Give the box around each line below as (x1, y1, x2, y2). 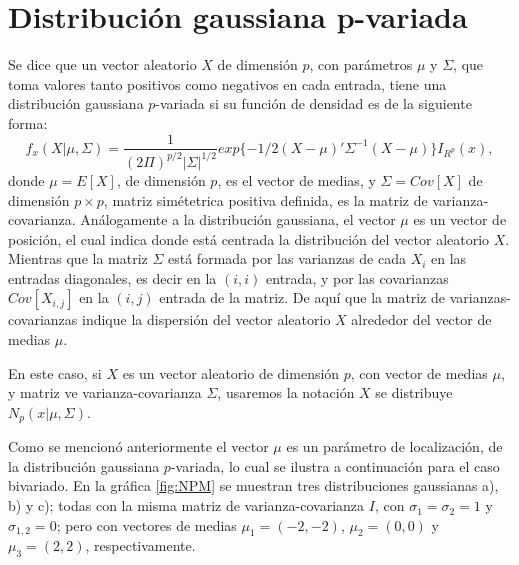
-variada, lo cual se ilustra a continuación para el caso (170, 455, 500, 476)
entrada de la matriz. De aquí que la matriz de (159, 287, 446, 308)
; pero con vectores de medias (56, 514, 237, 535)
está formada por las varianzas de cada (168, 248, 406, 269)
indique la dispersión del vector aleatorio (81, 309, 331, 330)
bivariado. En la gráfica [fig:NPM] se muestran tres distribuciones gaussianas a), (8, 475, 499, 496)
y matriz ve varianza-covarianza (8, 382, 202, 403)
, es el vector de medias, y (217, 169, 376, 190)
